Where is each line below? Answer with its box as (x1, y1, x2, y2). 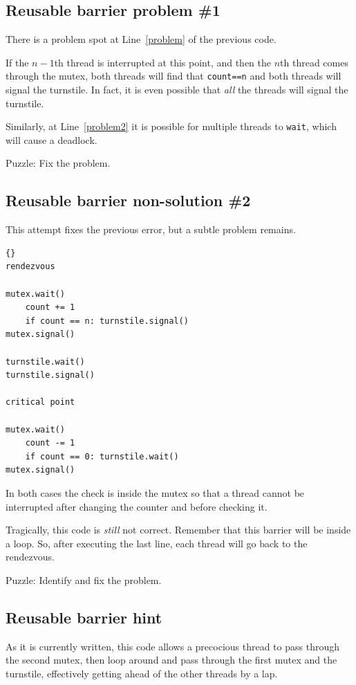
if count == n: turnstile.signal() (25, 316, 189, 326)
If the (6, 55, 29, 69)
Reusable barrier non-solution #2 (6, 190, 251, 211)
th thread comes (280, 55, 348, 69)
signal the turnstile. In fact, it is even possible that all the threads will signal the (6, 82, 348, 97)
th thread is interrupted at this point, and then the (54, 55, 272, 69)
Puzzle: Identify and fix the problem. (6, 572, 162, 587)
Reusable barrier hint (6, 606, 162, 628)
